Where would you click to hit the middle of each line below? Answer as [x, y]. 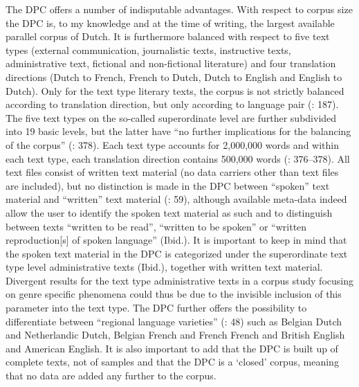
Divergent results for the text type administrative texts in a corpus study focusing [179, 280]
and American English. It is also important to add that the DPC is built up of [172, 348]
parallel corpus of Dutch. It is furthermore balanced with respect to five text [168, 36]
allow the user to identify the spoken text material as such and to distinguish [169, 212]
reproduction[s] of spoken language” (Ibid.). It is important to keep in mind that [176, 240]
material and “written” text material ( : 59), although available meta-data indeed [176, 199]
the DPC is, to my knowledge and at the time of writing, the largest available [170, 22]
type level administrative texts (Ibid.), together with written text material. [164, 267]
